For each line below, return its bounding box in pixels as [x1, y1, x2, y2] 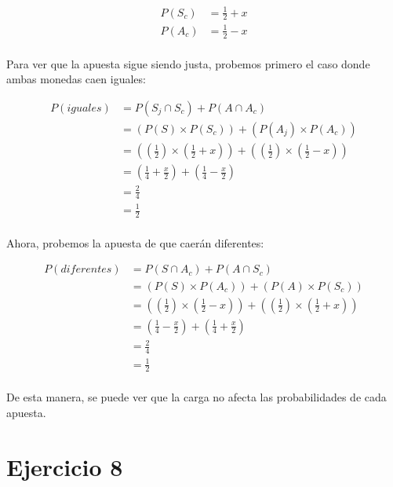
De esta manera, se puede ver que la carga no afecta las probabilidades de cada [6, 389, 387, 405]
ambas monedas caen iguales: [6, 71, 146, 87]
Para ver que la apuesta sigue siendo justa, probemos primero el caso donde [6, 55, 370, 71]
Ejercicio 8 [6, 450, 123, 482]
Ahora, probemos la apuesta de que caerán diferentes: [6, 234, 264, 251]
